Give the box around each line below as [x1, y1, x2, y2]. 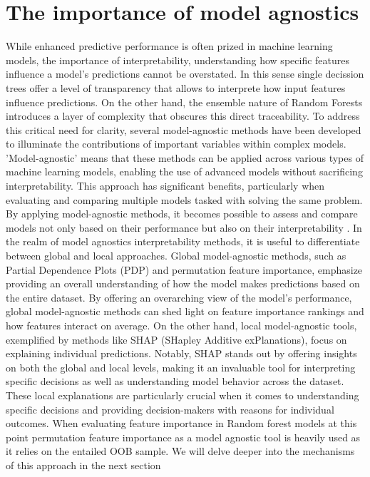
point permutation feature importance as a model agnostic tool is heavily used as [6, 429, 361, 444]
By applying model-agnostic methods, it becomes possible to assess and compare [6, 206, 358, 221]
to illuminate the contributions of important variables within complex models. [6, 136, 346, 151]
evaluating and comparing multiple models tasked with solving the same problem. [6, 192, 363, 207]
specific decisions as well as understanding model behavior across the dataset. [6, 374, 344, 389]
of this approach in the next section [6, 457, 161, 472]
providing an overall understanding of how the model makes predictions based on [6, 276, 360, 291]
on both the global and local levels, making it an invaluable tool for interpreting [6, 359, 356, 374]
